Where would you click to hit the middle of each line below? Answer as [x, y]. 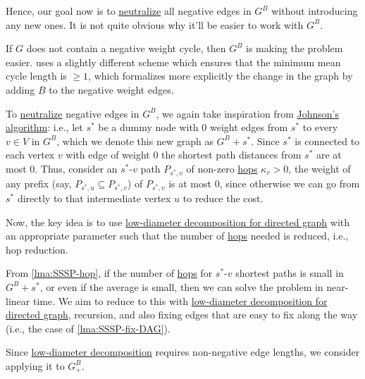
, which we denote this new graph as [135, 141]
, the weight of [320, 168]
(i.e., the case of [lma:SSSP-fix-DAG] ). [88, 328]
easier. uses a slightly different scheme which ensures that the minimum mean [173, 62]
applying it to [35, 365]
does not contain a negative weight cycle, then [126, 48]
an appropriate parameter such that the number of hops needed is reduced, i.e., [177, 236]
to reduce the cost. [223, 198]
